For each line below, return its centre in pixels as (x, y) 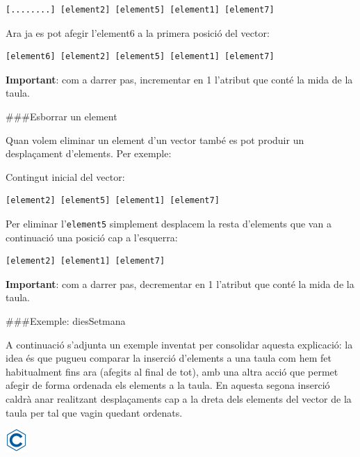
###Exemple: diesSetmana (66, 320)
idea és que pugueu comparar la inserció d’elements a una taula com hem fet (169, 358)
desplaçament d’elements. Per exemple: (89, 153)
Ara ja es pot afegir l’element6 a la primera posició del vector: (138, 32)
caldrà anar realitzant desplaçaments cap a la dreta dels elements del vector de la (179, 398)
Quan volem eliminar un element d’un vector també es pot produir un (155, 139)
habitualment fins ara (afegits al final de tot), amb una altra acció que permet (172, 371)
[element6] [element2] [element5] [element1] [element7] (140, 57)
